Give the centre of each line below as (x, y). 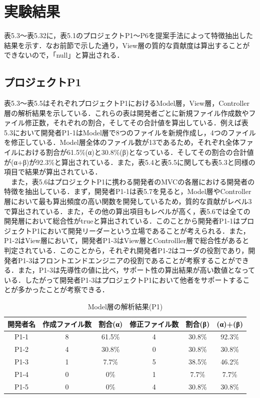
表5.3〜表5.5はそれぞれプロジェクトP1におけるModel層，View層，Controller (127, 103)
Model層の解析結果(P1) (125, 306)
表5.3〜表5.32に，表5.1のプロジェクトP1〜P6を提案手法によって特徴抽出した (128, 35)
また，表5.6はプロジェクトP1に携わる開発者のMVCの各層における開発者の (133, 181)
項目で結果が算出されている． (53, 172)
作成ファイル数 (67, 324)
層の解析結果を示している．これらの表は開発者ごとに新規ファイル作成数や (126, 113)
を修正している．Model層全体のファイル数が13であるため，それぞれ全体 (122, 142)
